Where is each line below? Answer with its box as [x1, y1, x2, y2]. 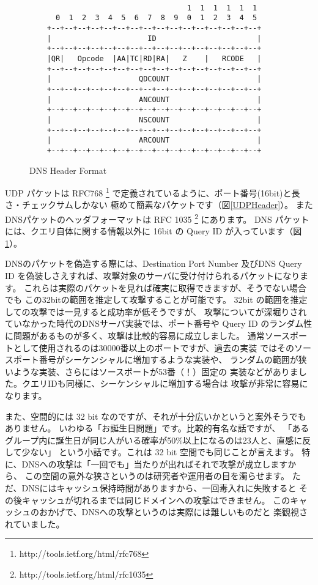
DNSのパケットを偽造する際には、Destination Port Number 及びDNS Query [5, 257, 302, 270]
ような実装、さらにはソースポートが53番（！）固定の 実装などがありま [13, 365, 298, 378]
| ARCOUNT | [46, 136, 262, 145]
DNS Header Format [29, 163, 107, 176]
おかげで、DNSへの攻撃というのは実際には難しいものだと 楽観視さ [39, 505, 308, 518]
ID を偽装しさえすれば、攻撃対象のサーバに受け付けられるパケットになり [5, 269, 300, 281]
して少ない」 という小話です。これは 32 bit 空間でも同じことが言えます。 [5, 445, 299, 458]
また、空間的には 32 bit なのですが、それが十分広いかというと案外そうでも [5, 409, 306, 422]
